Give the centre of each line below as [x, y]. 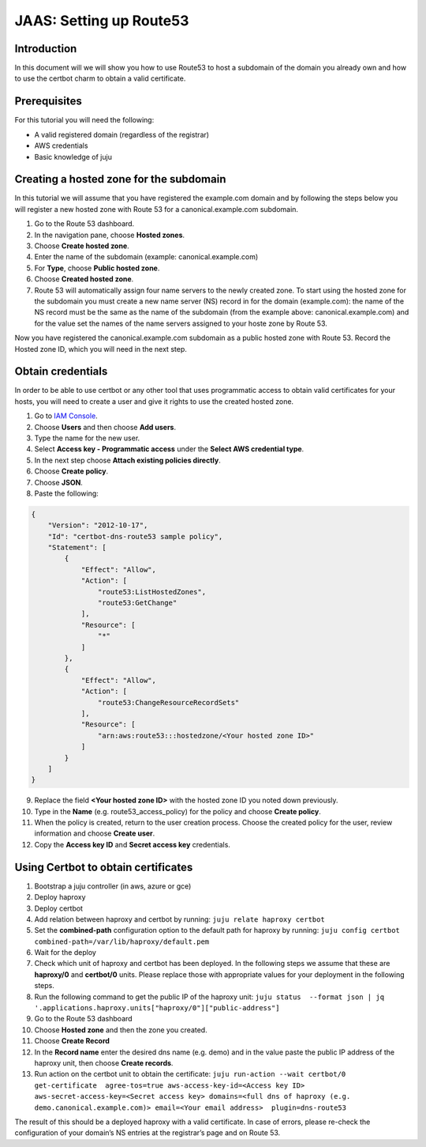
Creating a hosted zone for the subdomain [120, 179]
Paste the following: [66, 493]
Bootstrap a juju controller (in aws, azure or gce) [113, 886]
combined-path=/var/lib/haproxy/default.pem [122, 941]
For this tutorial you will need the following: [84, 120]
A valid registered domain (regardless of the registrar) [121, 134]
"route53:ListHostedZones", [152, 592]
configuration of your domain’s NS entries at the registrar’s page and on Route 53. [148, 1133]
